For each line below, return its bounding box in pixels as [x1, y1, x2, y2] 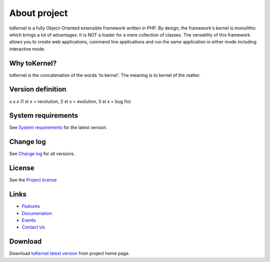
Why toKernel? [9, 59, 57, 67]
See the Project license [9, 177, 57, 183]
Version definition [9, 85, 66, 93]
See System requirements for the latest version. [9, 124, 107, 130]
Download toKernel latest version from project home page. [9, 250, 130, 256]
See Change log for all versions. [9, 150, 75, 157]
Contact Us [21, 224, 45, 230]
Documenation [21, 210, 52, 216]
